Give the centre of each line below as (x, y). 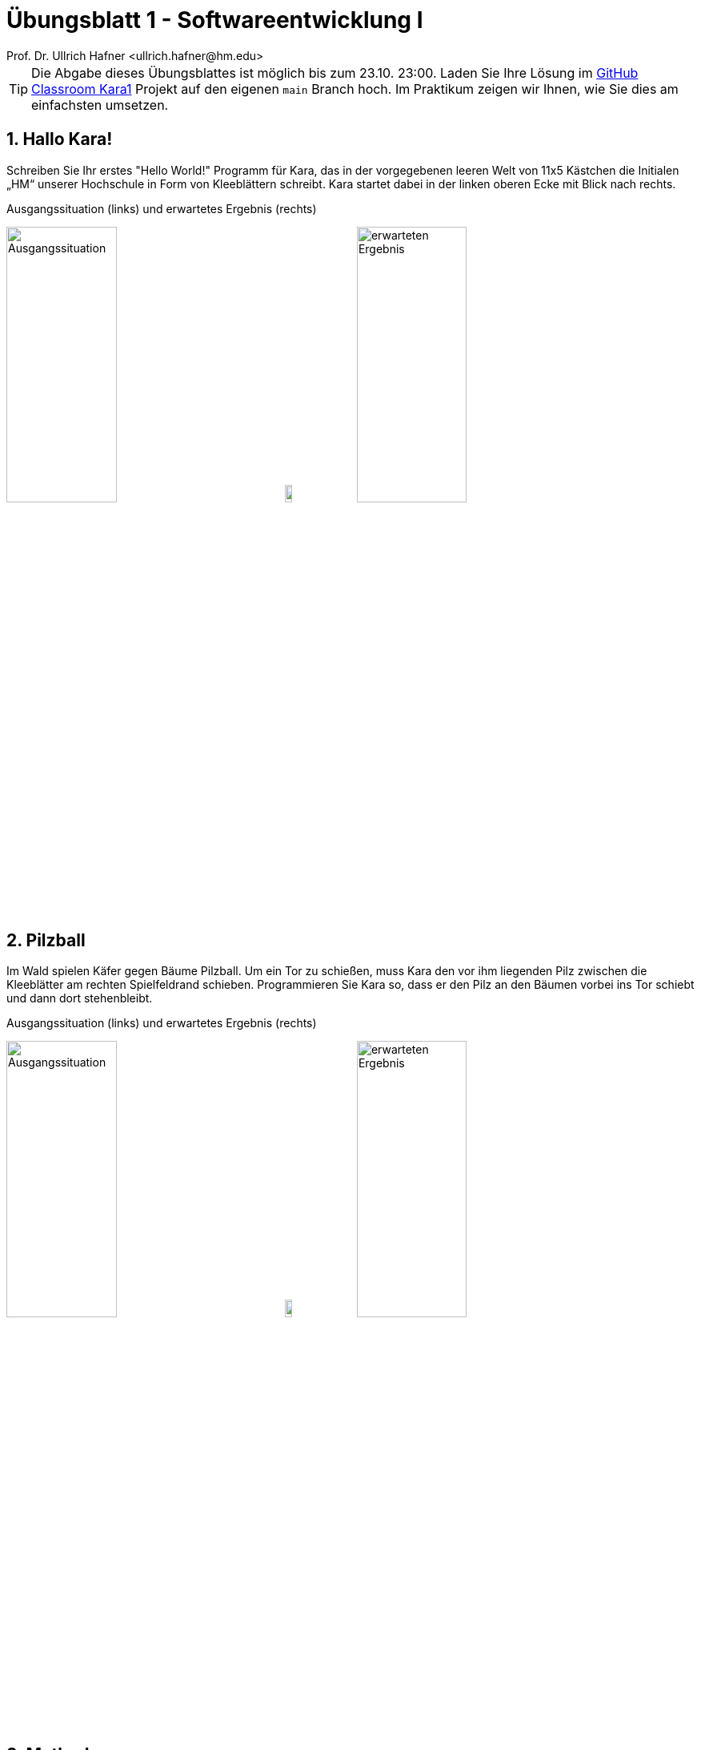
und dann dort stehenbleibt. (80, 998)
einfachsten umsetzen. (100, 105)
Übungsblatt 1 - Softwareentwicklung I (215, 20)
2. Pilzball (46, 940)
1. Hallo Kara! (60, 139)
